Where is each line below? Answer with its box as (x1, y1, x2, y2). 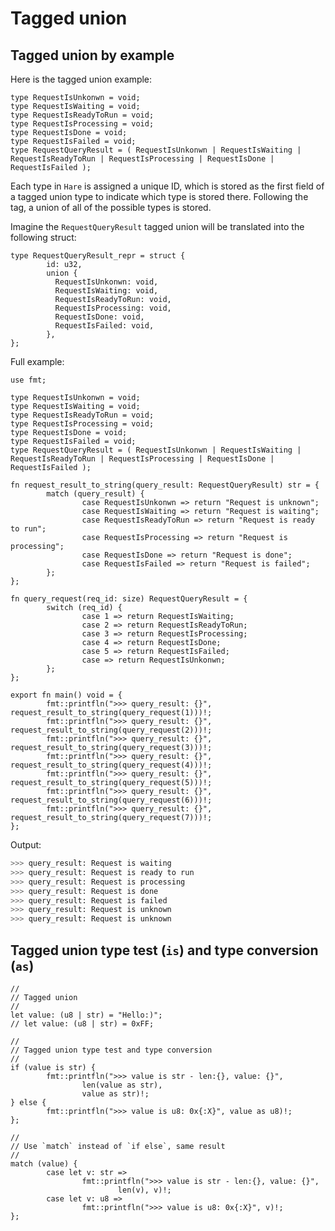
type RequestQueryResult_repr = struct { (10, 251, 186, 261)
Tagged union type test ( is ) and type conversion (10, 942, 319, 959)
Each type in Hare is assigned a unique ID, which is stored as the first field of (10, 180, 325, 192)
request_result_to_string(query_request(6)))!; (10, 795, 213, 805)
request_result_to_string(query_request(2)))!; (10, 725, 213, 735)
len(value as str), (81, 1080, 163, 1090)
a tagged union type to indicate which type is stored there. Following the (10, 191, 309, 202)
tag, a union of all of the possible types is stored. (10, 202, 212, 213)
